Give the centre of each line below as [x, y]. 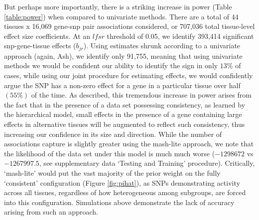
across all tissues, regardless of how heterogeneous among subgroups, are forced [125, 192]
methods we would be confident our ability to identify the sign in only [111, 65]
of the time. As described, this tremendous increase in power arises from [141, 95]
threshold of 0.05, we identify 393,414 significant [180, 36]
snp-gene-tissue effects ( [40, 46]
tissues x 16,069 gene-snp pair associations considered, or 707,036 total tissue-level [129, 26]
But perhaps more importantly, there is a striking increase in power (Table [118, 6]
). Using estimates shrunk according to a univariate [162, 46]
